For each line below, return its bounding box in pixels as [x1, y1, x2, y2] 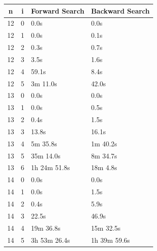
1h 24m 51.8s [31, 162, 70, 173]
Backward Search [91, 5, 150, 16]
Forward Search [31, 5, 84, 16]
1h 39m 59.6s [91, 235, 130, 245]
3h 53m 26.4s [31, 235, 70, 245]
